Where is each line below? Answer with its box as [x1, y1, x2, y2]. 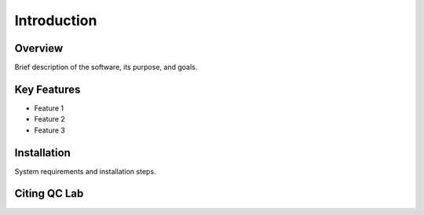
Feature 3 [34, 126, 66, 135]
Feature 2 [34, 115, 66, 124]
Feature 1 [34, 103, 64, 113]
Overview [14, 42, 64, 55]
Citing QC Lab [14, 187, 84, 200]
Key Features [14, 82, 81, 96]
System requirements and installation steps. [14, 166, 156, 176]
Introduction [14, 12, 97, 29]
